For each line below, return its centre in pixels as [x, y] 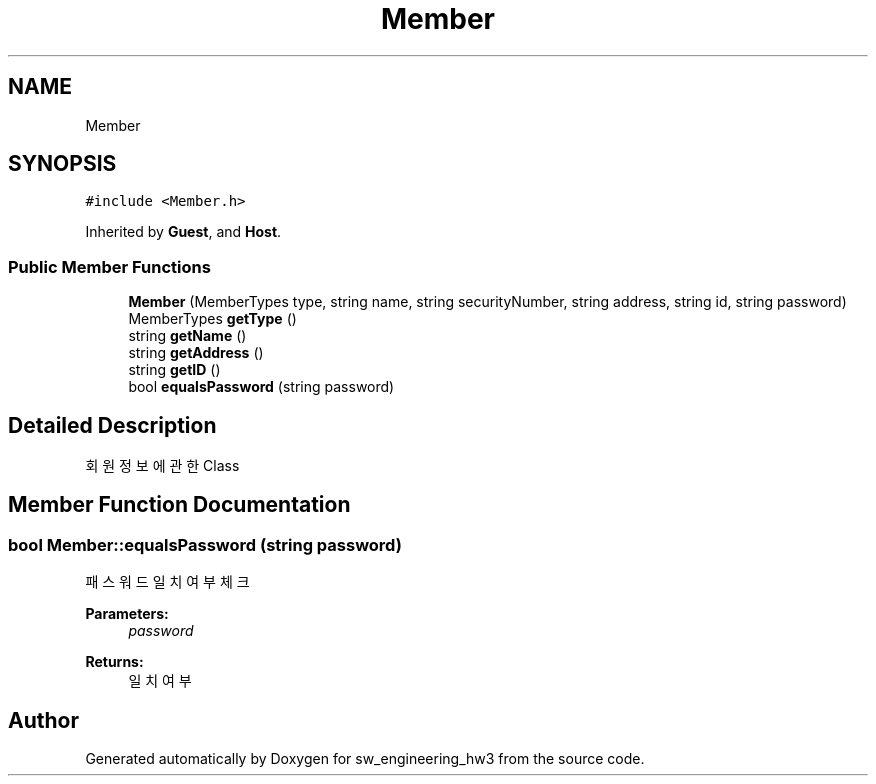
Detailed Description [112, 425]
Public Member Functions [109, 266]
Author [43, 720]
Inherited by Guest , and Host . [183, 232]
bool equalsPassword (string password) [261, 387]
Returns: [114, 662]
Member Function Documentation [179, 505]
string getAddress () [196, 353]
